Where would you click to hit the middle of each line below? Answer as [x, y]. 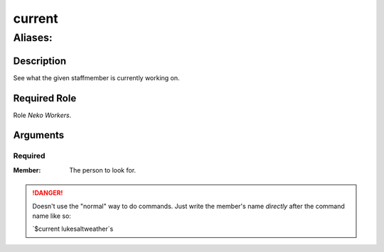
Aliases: [33, 38]
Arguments [39, 135]
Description [40, 61]
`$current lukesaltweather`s [73, 229]
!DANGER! [48, 193]
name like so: [52, 216]
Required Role [45, 98]
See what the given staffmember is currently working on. [97, 77]
